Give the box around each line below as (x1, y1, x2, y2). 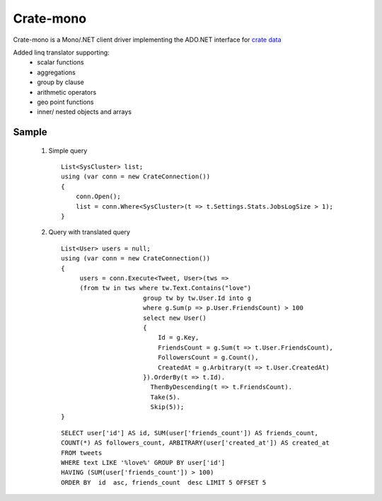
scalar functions (37, 58, 84, 67)
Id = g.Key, (158, 333, 199, 342)
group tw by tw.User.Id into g (142, 294, 251, 302)
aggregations (37, 68, 76, 76)
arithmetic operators (37, 88, 97, 96)
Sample (13, 126, 47, 138)
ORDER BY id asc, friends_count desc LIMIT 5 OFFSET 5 (61, 478, 267, 486)
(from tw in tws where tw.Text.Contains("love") (79, 284, 251, 292)
